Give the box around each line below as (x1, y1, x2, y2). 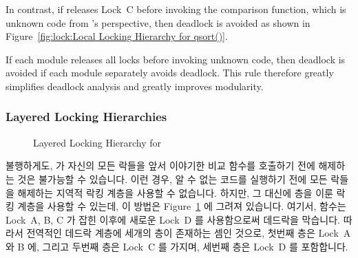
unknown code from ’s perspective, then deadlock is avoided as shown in (6, 15, 310, 30)
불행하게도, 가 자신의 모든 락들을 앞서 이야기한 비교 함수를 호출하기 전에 (6, 158, 315, 173)
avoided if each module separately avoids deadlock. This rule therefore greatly (6, 65, 334, 80)
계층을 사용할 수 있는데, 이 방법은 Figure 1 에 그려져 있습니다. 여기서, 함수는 (17, 199, 346, 213)
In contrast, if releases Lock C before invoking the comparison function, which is (6, 2, 346, 16)
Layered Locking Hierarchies (6, 108, 167, 125)
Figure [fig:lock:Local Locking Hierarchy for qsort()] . (6, 29, 228, 43)
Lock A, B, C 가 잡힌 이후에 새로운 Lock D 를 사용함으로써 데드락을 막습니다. (6, 212, 341, 226)
